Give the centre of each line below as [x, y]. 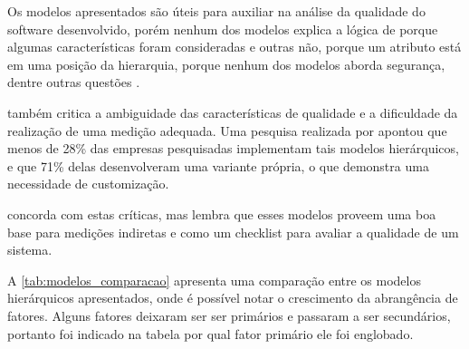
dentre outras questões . [74, 82]
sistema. [30, 250]
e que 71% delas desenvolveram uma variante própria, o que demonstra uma [218, 165]
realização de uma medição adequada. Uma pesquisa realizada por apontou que [227, 130]
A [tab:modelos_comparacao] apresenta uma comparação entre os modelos [214, 280]
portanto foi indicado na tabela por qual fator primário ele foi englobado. [211, 333]
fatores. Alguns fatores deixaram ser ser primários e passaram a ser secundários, [229, 315]
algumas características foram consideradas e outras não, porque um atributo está [234, 47]
